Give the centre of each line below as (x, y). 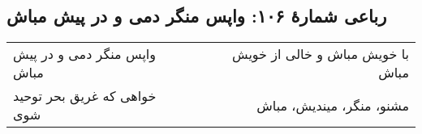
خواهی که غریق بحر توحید (85, 96)
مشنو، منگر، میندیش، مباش (333, 105)
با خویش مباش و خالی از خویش (321, 54)
